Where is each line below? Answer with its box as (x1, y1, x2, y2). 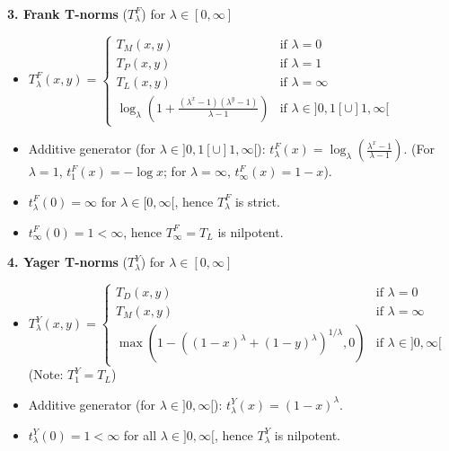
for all (123, 425, 157, 444)
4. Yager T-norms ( (7, 252, 128, 271)
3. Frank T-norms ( (7, 4, 128, 22)
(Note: (28, 365, 64, 384)
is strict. (234, 191, 280, 210)
